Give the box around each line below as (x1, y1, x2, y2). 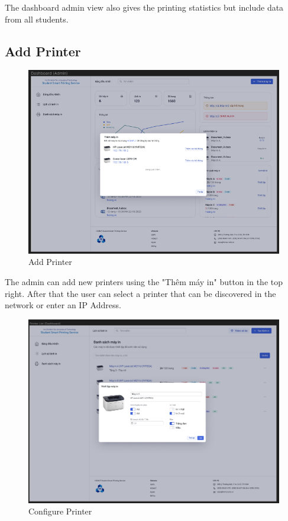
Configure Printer (28, 505, 92, 517)
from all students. (5, 12, 69, 25)
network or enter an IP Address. (5, 299, 121, 311)
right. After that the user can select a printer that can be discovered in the (5, 287, 276, 299)
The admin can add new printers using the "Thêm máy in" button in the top (5, 275, 283, 287)
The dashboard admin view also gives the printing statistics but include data (5, 1, 284, 13)
